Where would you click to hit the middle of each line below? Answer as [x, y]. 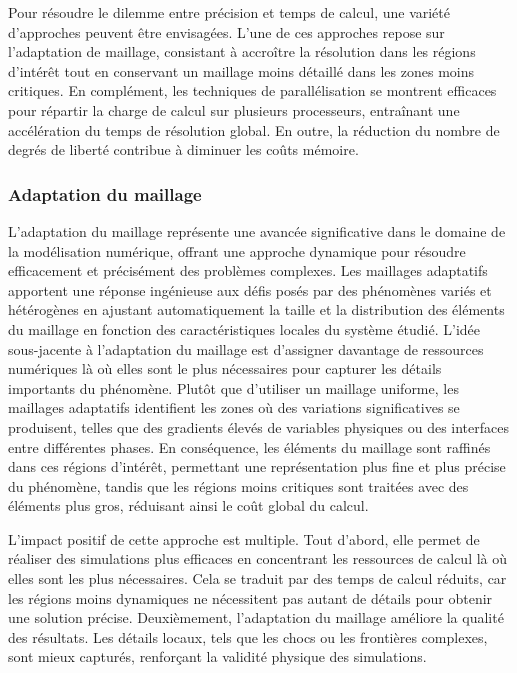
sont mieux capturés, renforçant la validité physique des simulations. [217, 656]
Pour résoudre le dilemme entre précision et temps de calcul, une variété [229, 12]
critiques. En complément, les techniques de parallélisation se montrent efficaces [252, 90]
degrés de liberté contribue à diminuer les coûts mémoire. [183, 149]
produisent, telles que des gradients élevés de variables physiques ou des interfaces [258, 426]
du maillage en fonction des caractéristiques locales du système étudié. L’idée [244, 328]
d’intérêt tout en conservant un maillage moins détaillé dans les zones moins [241, 70]
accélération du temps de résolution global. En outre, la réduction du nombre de [254, 129]
